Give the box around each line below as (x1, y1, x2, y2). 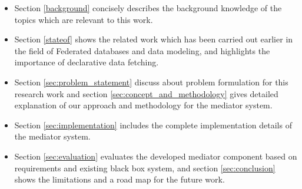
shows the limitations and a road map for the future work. (14, 173, 225, 185)
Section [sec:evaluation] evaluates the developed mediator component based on (14, 150, 297, 162)
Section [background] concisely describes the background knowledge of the (14, 2, 282, 14)
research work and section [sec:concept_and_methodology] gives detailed (14, 87, 278, 100)
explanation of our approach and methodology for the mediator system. (14, 99, 273, 111)
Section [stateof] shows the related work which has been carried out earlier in (14, 33, 293, 45)
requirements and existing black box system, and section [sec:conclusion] (14, 161, 276, 174)
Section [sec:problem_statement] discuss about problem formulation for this (14, 75, 288, 88)
